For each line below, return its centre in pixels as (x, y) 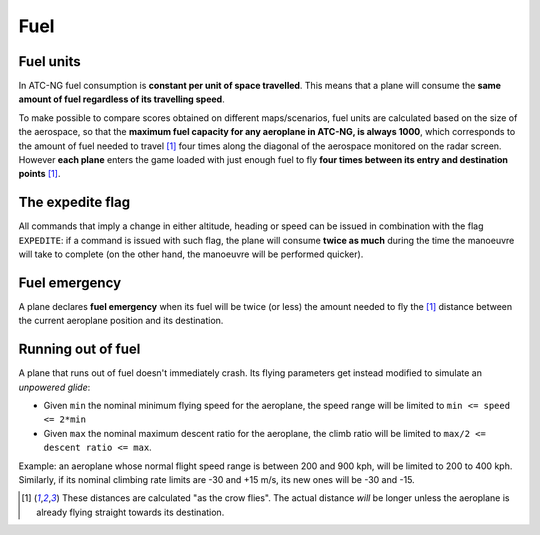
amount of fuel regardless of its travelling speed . (121, 99)
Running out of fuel (79, 349)
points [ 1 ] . (39, 174)
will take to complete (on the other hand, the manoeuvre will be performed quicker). (191, 254)
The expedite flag (74, 202)
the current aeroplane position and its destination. (121, 321)
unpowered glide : (54, 387)
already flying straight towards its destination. (130, 512)
